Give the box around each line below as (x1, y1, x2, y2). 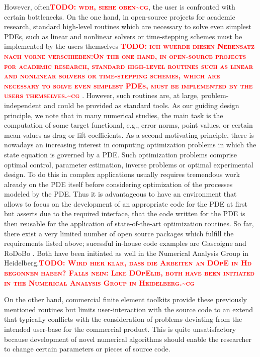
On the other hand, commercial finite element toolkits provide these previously (4, 294, 247, 305)
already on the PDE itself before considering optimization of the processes (4, 178, 233, 189)
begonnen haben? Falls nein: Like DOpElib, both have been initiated (4, 267, 255, 278)
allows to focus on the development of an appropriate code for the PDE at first (4, 198, 247, 209)
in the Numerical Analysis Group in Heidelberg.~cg (4, 277, 195, 288)
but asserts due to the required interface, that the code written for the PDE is (4, 208, 245, 219)
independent (4, 100, 42, 110)
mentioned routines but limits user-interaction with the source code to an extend (4, 304, 253, 314)
